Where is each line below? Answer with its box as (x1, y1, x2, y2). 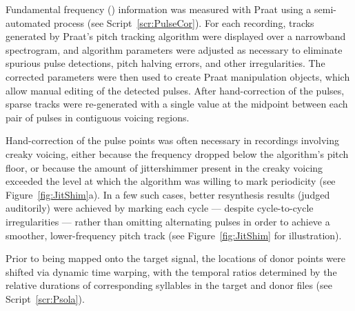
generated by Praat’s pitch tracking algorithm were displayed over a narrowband (6, 29, 346, 43)
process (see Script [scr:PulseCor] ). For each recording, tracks (53, 15, 314, 30)
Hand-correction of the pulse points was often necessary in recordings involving (6, 133, 340, 148)
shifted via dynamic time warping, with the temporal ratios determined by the (6, 264, 337, 279)
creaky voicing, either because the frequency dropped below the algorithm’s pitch (6, 146, 349, 161)
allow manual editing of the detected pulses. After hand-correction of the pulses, (6, 83, 345, 97)
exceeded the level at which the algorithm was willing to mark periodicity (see (6, 174, 336, 188)
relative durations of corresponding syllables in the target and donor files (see (6, 278, 332, 292)
